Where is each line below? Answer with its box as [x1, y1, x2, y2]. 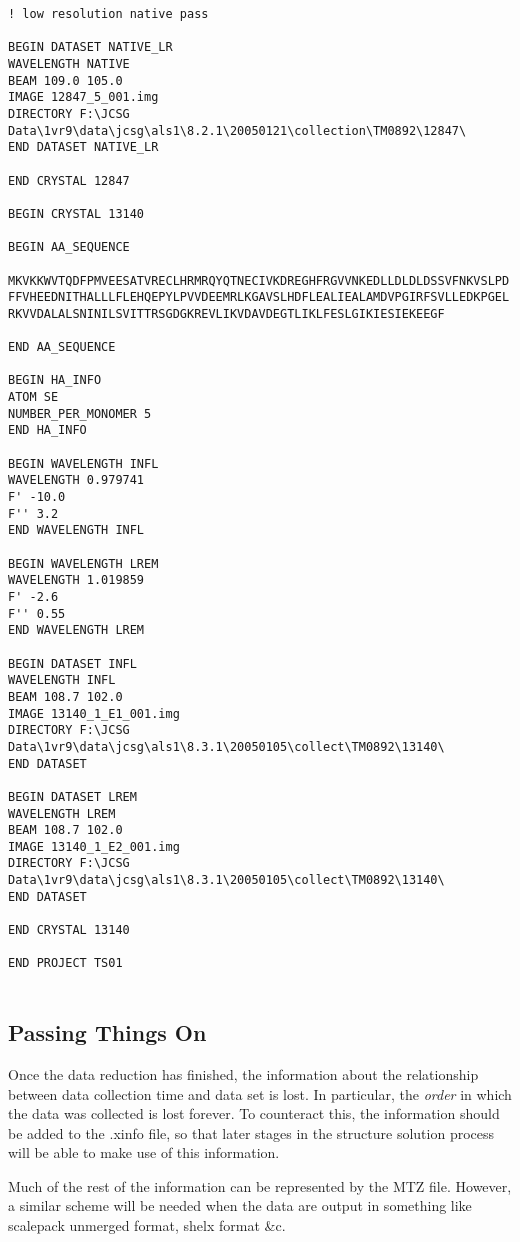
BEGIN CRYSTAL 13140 [8, 206, 145, 221]
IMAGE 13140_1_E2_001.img [8, 839, 180, 854]
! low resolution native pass [8, 7, 209, 21]
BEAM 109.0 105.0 [8, 73, 123, 88]
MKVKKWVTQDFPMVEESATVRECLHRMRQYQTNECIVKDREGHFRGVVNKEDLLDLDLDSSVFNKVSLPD [8, 273, 510, 288]
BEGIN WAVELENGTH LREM [8, 556, 159, 571]
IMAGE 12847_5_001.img [8, 90, 159, 105]
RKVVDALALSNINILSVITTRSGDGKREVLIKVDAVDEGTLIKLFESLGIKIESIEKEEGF [8, 306, 445, 321]
